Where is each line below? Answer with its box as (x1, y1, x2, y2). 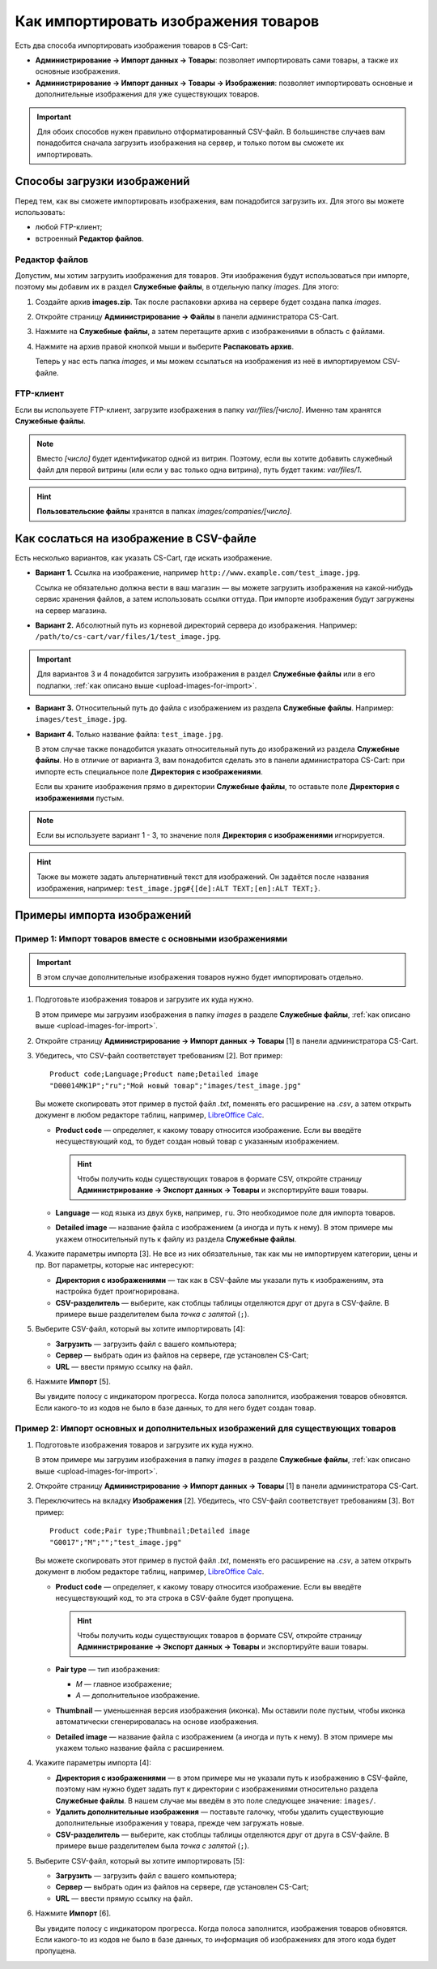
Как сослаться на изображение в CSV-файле (15, 531, 257, 545)
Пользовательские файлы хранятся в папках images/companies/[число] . (36, 507, 292, 517)
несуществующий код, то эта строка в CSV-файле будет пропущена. (55, 1594, 295, 1603)
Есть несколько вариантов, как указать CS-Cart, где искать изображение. (15, 553, 273, 563)
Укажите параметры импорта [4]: (35, 1758, 151, 1768)
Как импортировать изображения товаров (15, 12, 320, 30)
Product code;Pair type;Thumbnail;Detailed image (49, 1526, 251, 1536)
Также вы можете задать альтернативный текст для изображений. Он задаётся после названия (36, 872, 370, 882)
